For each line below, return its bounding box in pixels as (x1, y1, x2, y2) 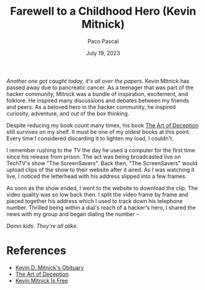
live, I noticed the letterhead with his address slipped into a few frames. (6, 173, 187, 180)
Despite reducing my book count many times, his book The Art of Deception (6, 121, 199, 129)
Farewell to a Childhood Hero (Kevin (10, 4, 196, 18)
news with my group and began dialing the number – (6, 210, 139, 218)
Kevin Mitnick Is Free (15, 277, 69, 284)
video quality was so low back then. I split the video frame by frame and (6, 191, 188, 198)
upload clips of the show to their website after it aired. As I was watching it (6, 166, 195, 173)
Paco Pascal (87, 37, 119, 45)
